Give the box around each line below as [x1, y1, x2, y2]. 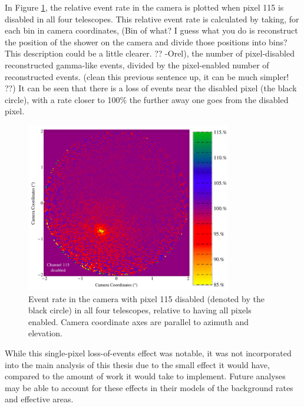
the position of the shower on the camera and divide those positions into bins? [5, 35, 288, 48]
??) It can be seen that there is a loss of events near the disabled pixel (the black [5, 82, 297, 94]
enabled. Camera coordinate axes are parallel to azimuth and [28, 315, 249, 327]
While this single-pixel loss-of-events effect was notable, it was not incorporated [5, 346, 292, 359]
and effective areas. [5, 393, 74, 405]
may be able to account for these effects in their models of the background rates [5, 381, 293, 393]
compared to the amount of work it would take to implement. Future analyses [5, 370, 286, 382]
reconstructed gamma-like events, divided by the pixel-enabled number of [5, 58, 269, 71]
